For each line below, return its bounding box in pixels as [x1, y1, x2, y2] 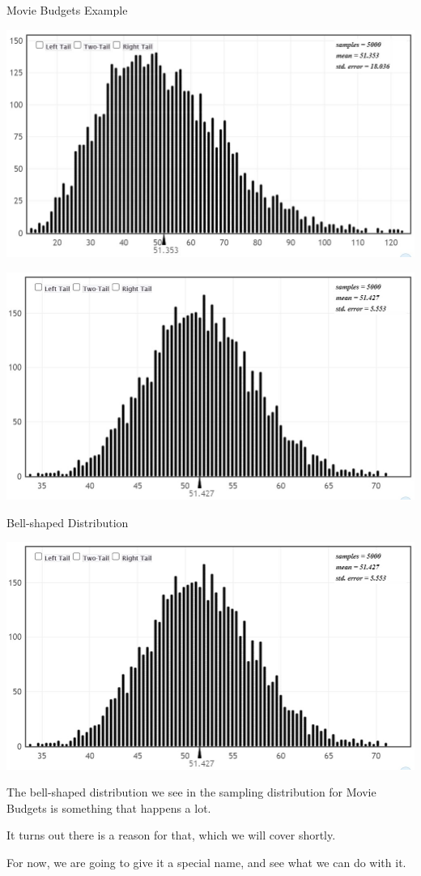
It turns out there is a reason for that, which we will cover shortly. [6, 827, 336, 844]
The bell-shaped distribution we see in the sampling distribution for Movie [6, 784, 376, 801]
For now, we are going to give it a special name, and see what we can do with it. [6, 854, 406, 871]
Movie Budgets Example [6, 2, 128, 18]
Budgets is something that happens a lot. [6, 799, 211, 816]
